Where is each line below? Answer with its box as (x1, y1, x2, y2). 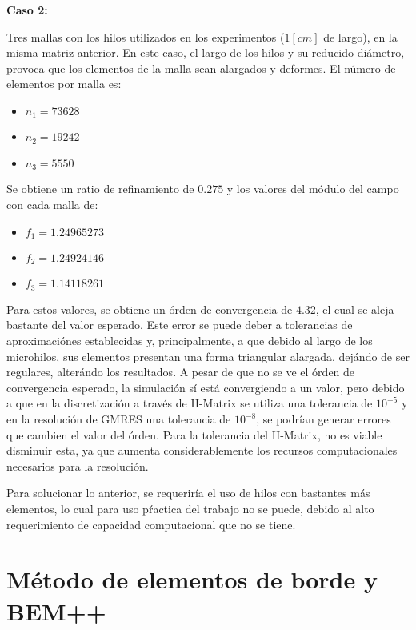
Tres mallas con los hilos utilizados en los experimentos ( (6, 28, 285, 45)
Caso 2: (6, 2, 48, 18)
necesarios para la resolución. (6, 457, 149, 474)
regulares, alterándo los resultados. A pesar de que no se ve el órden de (6, 363, 355, 380)
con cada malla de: (6, 195, 98, 212)
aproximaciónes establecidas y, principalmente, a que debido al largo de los (6, 332, 373, 349)
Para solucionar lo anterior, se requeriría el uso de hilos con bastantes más (6, 484, 370, 501)
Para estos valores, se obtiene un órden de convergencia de (6, 300, 293, 317)
